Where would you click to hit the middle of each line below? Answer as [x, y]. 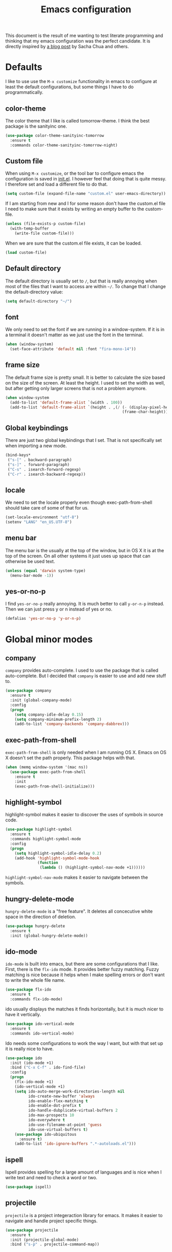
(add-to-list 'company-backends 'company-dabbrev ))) [72, 724]
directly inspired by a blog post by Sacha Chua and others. [67, 47]
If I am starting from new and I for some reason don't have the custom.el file [85, 204]
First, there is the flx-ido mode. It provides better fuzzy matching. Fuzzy [82, 970]
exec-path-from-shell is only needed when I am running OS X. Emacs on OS [86, 753]
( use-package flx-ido [28, 990]
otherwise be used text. [30, 561]
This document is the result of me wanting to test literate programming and [84, 36]
